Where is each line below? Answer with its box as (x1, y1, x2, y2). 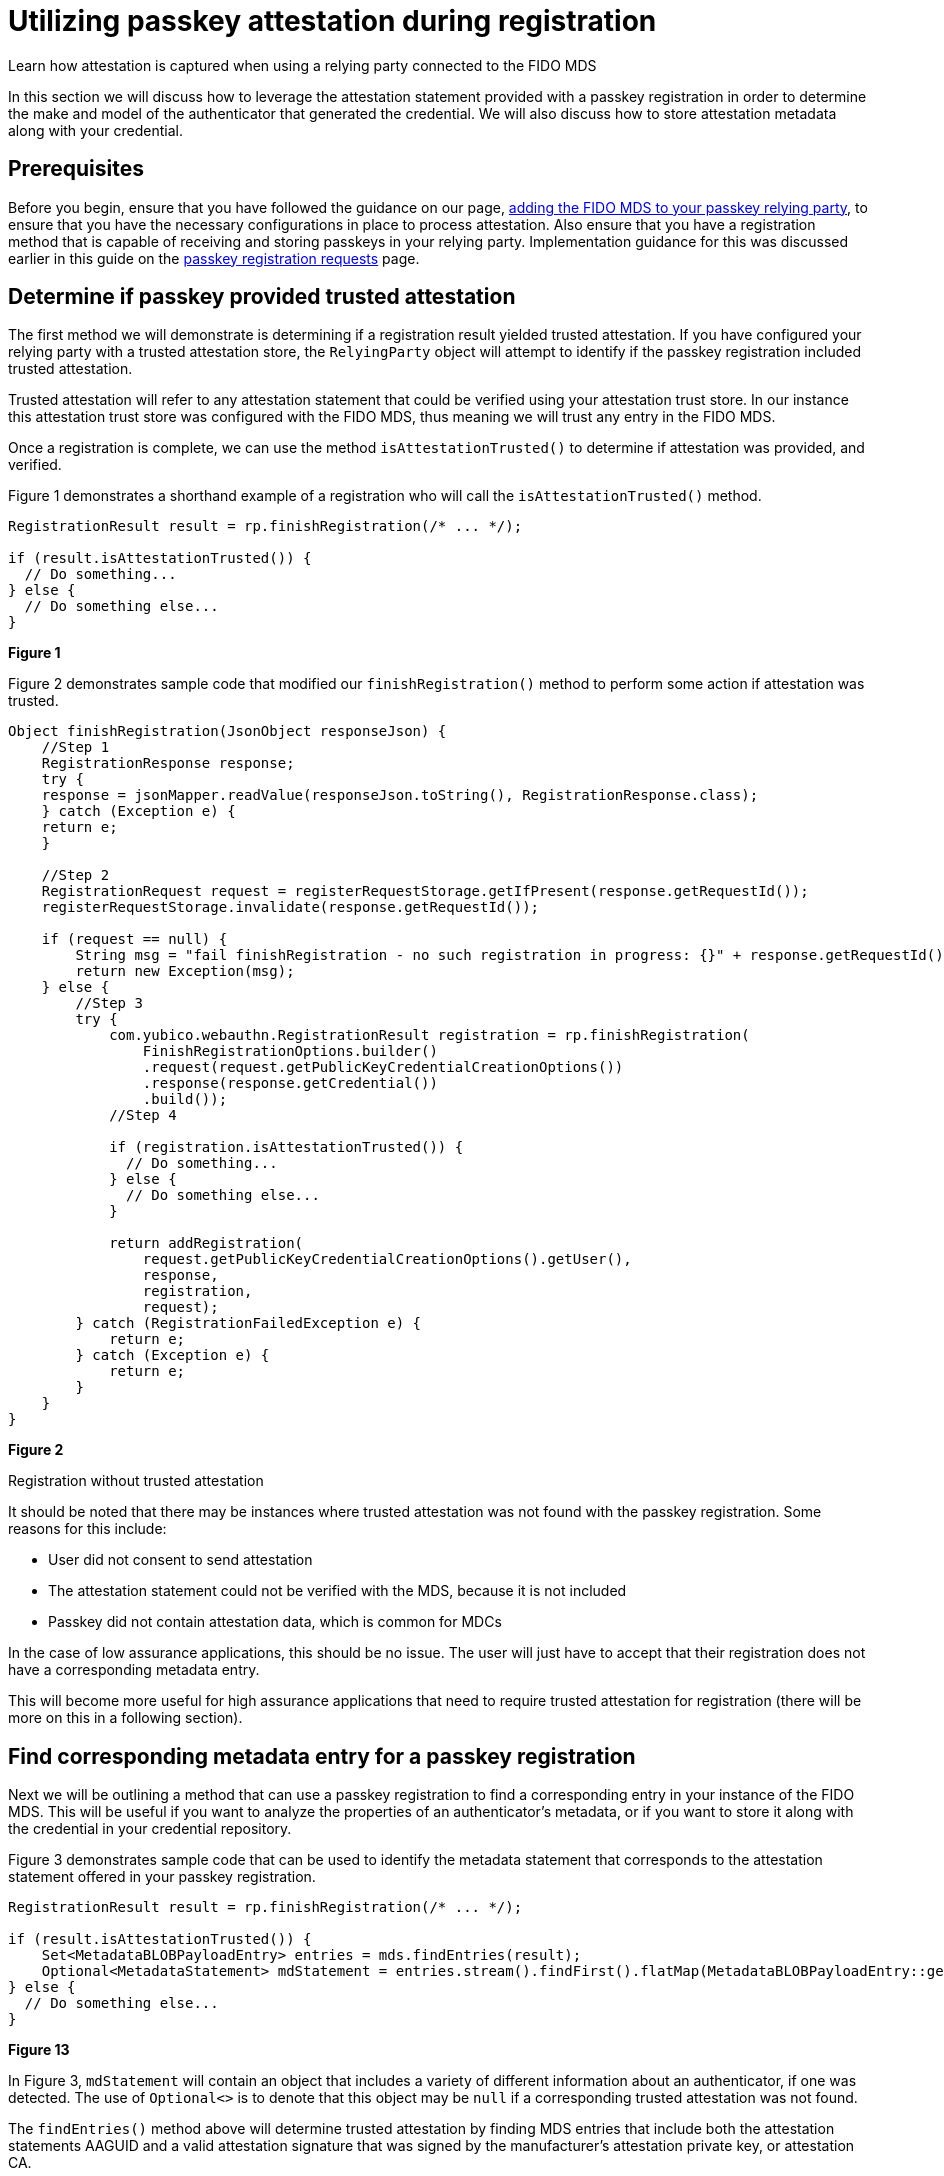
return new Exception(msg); (75, 963, 295, 980)
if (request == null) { (41, 931, 228, 948)
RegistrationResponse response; (41, 755, 295, 772)
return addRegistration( (109, 1235, 304, 1252)
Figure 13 (8, 2041, 70, 2059)
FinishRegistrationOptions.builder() (142, 1043, 438, 1060)
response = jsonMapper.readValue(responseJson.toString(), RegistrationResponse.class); (41, 787, 759, 804)
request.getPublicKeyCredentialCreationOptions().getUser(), (142, 1251, 632, 1268)
